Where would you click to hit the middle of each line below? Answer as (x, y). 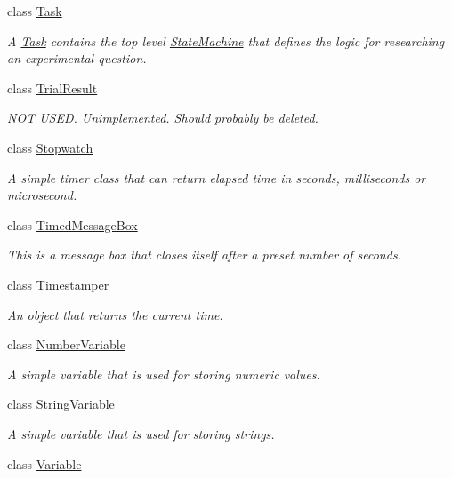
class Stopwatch (50, 147)
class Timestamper (58, 284)
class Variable (44, 463)
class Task (35, 11)
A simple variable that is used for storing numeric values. (164, 374)
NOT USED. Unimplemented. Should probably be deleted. (163, 118)
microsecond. (42, 195)
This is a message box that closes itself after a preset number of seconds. (204, 255)
